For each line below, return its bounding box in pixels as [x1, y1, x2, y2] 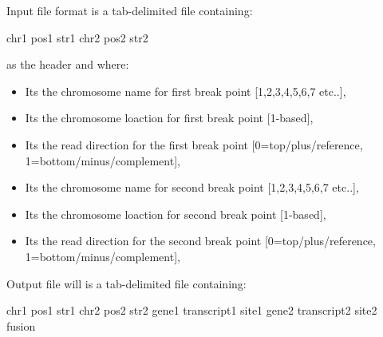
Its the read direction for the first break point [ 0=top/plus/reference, [25, 136, 363, 153]
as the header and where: [6, 56, 129, 73]
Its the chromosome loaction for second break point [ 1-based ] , [25, 205, 326, 222]
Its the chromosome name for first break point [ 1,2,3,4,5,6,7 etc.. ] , [25, 82, 346, 99]
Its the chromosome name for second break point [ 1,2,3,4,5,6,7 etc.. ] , [25, 179, 359, 196]
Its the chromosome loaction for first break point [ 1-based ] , [25, 109, 314, 126]
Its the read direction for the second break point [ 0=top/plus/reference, [25, 232, 376, 249]
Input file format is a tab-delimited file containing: [6, 2, 253, 18]
